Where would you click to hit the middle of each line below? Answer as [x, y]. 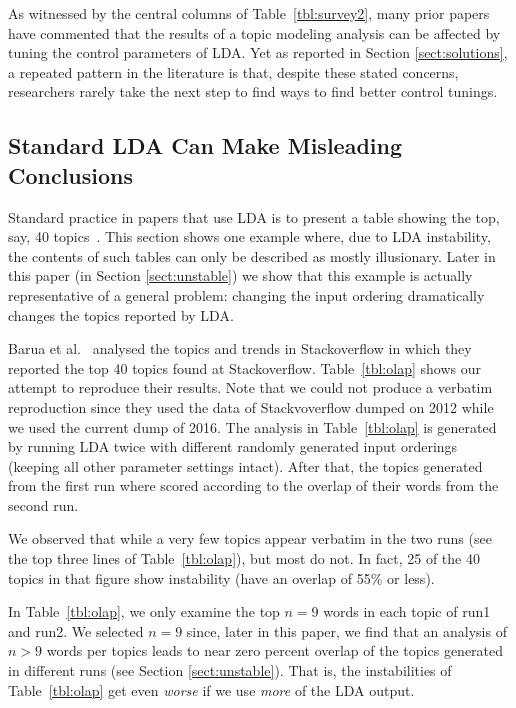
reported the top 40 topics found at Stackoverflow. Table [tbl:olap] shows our [244, 367]
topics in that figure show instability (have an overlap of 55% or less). [221, 577]
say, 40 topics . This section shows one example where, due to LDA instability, [249, 236]
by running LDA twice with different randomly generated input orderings [233, 446]
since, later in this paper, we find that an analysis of [346, 630]
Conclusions [71, 174]
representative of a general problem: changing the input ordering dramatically [246, 294]
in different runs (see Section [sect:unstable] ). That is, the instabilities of [230, 670]
